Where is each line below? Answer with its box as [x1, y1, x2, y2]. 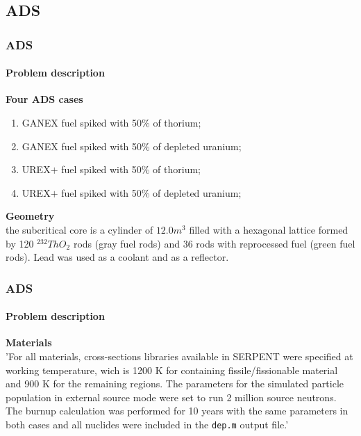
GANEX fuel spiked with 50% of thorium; [22, 115, 201, 130]
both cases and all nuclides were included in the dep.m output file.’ [6, 417, 289, 431]
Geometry [6, 209, 55, 223]
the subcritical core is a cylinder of [6, 222, 153, 236]
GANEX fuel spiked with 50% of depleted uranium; [22, 138, 242, 153]
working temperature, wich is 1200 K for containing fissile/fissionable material [6, 362, 338, 377]
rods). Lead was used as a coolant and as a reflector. [6, 250, 229, 264]
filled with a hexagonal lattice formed [189, 222, 349, 236]
